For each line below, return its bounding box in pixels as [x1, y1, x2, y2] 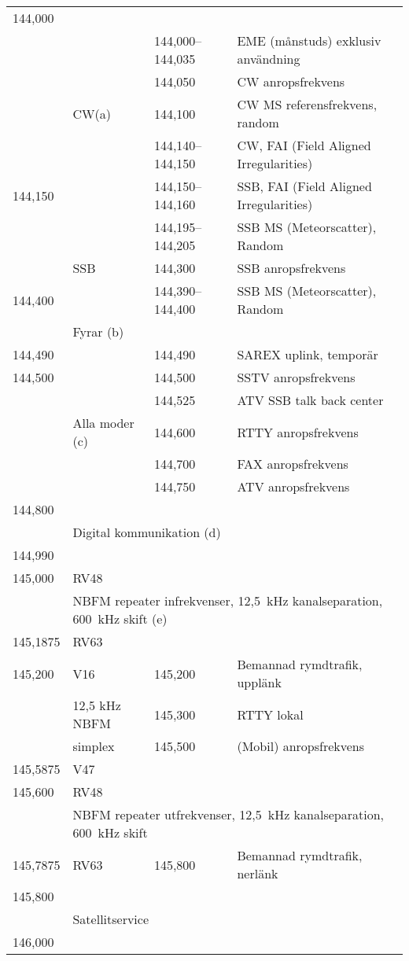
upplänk [237, 673, 282, 691]
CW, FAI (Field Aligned [237, 136, 371, 154]
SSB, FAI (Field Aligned [237, 177, 372, 195]
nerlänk [237, 864, 278, 882]
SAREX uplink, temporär [237, 345, 378, 363]
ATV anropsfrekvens [237, 477, 350, 495]
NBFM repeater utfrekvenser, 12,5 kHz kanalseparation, [72, 805, 384, 823]
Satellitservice [72, 910, 149, 928]
